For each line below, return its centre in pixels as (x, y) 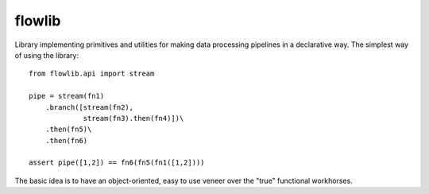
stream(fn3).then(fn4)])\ (133, 118)
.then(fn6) (66, 140)
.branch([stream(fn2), (89, 107)
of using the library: (47, 55)
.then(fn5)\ (68, 130)
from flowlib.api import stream (92, 74)
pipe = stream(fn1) (67, 96)
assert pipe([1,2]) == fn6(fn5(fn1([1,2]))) (117, 163)
